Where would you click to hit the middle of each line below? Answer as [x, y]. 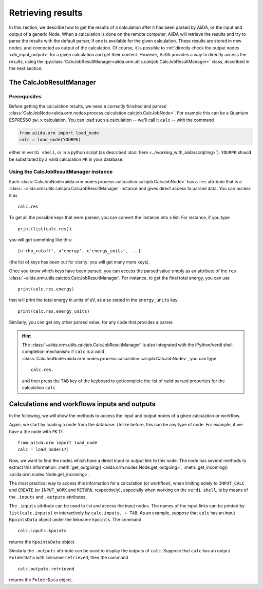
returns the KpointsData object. [42, 542]
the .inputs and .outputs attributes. [48, 497]
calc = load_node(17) [43, 449]
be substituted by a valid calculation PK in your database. [66, 159]
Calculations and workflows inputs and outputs [82, 404]
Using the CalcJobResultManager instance [61, 172]
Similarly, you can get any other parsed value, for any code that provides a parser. [91, 322]
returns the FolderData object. [41, 580]
